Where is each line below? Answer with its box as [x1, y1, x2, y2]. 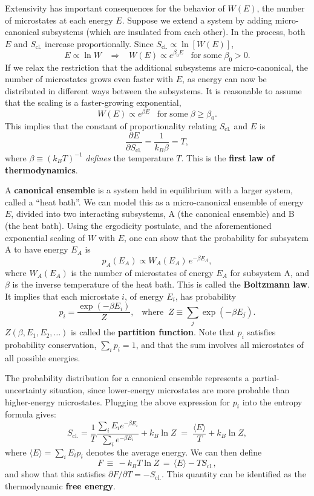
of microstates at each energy [5, 13, 113, 26]
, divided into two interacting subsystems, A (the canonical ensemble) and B [11, 207, 295, 220]
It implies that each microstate [5, 289, 119, 302]
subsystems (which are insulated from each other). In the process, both [42, 25, 306, 38]
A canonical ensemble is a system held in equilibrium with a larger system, [5, 184, 293, 196]
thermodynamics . [5, 163, 78, 176]
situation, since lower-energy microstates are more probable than [50, 383, 290, 396]
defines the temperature [85, 151, 174, 164]
